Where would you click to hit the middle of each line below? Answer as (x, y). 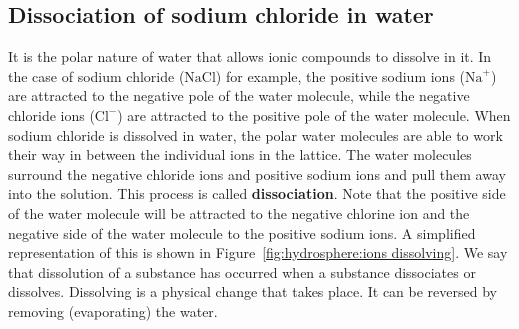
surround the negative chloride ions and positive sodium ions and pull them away (257, 173)
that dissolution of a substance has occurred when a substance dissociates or (242, 271)
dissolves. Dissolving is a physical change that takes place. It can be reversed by (252, 291)
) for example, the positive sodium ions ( (340, 75)
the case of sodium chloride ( (96, 75)
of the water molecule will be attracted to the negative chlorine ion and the (239, 212)
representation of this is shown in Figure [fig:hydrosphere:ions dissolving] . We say (258, 252)
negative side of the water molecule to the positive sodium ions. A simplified (242, 232)
